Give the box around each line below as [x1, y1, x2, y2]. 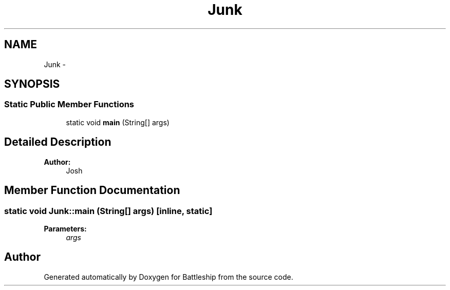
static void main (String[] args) [66, 118, 170, 127]
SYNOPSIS [4, 78, 60, 91]
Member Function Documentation [4, 184, 180, 197]
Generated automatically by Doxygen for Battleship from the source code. [44, 272, 293, 281]
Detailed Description [4, 136, 111, 149]
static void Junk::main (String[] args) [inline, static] [4, 205, 213, 216]
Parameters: [44, 224, 87, 233]
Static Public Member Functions [4, 99, 135, 110]
